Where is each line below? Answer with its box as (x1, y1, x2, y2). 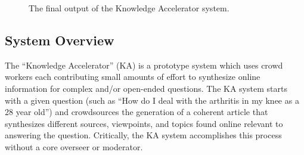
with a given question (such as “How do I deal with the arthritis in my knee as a (5, 94, 299, 106)
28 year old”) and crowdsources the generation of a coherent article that (5, 106, 268, 118)
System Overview (5, 30, 114, 49)
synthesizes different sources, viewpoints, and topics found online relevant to (5, 117, 283, 129)
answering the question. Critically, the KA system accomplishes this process (5, 129, 282, 141)
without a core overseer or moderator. (5, 140, 143, 153)
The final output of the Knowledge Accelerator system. (29, 2, 229, 14)
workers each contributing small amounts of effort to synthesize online (5, 70, 260, 83)
